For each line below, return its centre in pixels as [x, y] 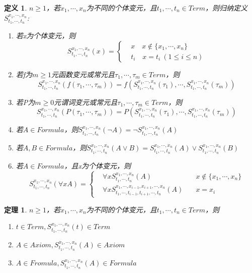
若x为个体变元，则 [46, 36]
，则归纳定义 [227, 8]
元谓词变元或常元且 [86, 102]
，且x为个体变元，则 [97, 165]
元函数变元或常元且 [83, 74]
